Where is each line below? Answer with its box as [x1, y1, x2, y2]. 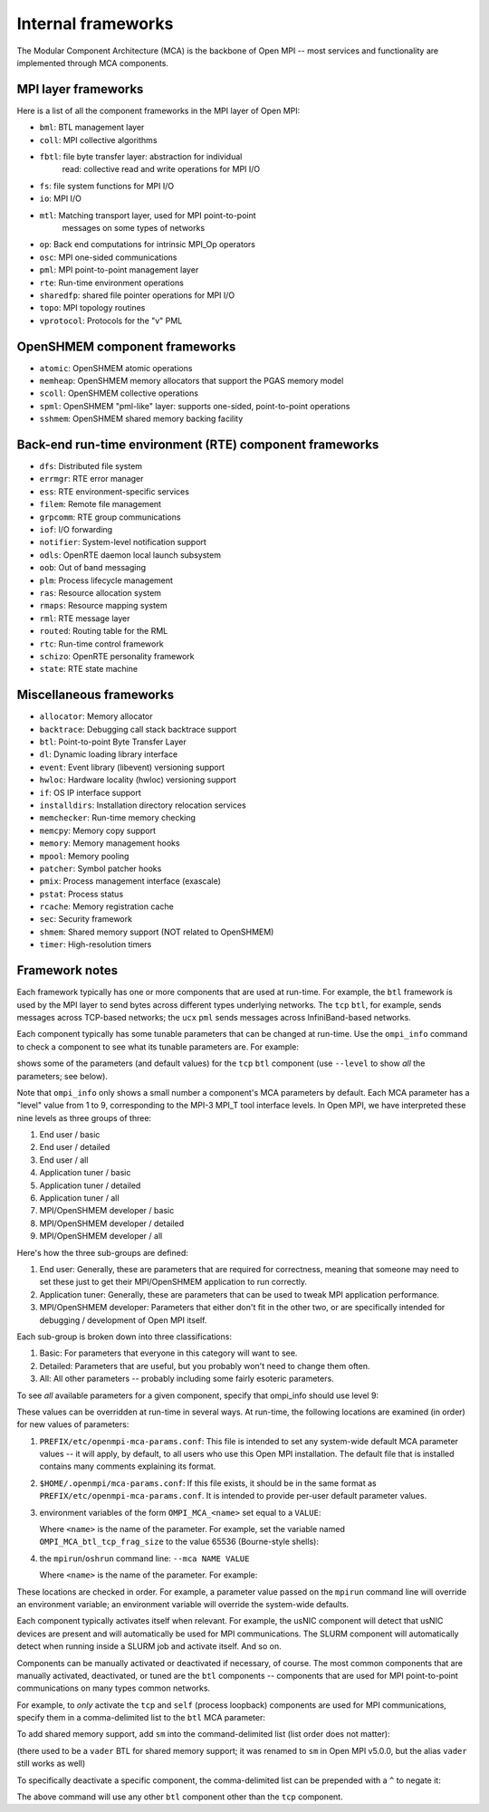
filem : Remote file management [39, 499, 162, 510]
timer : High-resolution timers [39, 939, 152, 950]
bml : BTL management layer [39, 122, 145, 133]
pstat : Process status [39, 888, 124, 899]
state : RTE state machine [39, 664, 139, 675]
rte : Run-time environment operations [39, 277, 185, 288]
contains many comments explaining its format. [39, 1461, 216, 1472]
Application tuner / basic [39, 1167, 131, 1178]
